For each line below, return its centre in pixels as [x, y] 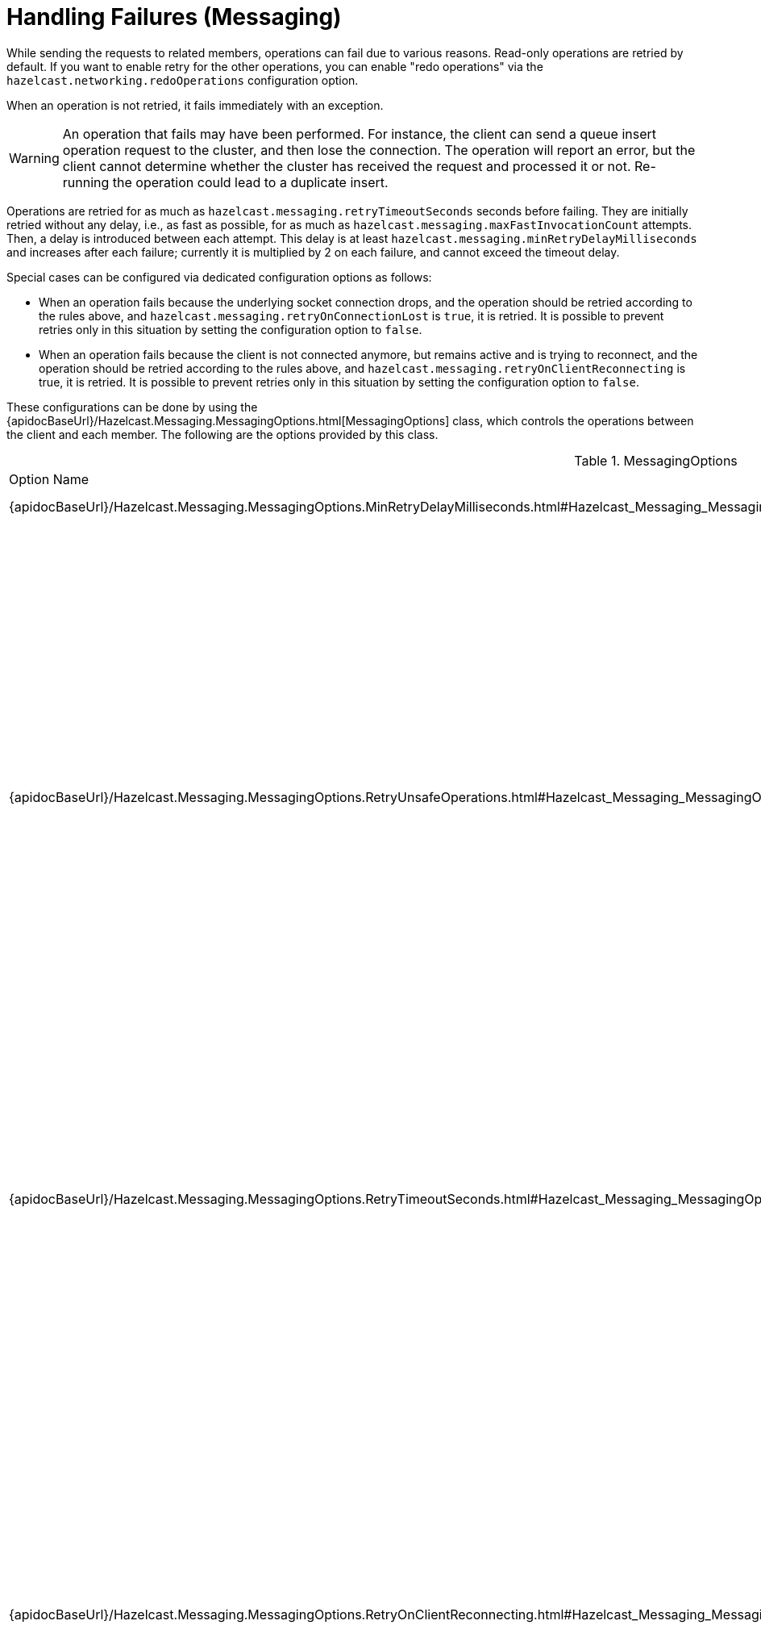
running [86, 182]
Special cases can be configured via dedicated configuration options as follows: [219, 277]
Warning [34, 158]
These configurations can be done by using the [132, 407]
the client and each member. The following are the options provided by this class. [222, 434]
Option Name [49, 479]
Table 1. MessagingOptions [656, 460]
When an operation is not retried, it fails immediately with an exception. [195, 105]
